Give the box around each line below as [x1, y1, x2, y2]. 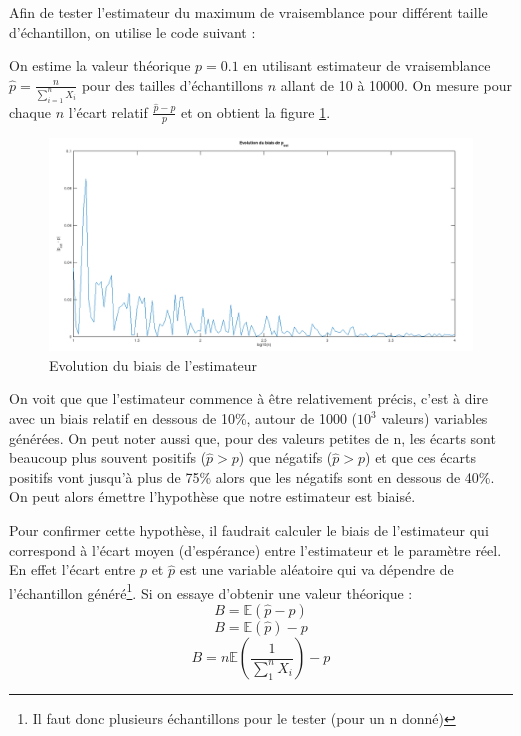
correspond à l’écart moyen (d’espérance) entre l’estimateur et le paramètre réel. [9, 539, 502, 560]
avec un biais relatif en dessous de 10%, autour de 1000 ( [9, 408, 358, 429]
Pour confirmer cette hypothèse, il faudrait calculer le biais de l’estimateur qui [9, 520, 489, 541]
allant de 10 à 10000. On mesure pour [280, 74, 512, 95]
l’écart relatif [68, 101, 148, 122]
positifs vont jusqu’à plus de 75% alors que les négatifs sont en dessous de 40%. [9, 466, 495, 487]
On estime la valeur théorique [9, 55, 191, 76]
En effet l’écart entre [9, 559, 136, 580]
